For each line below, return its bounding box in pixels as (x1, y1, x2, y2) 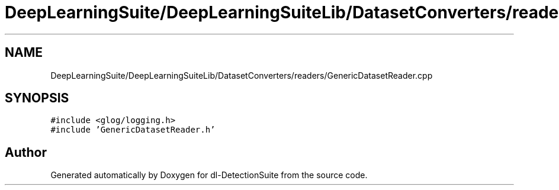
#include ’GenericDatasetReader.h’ (50, 125, 216, 135)
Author (5, 144, 47, 160)
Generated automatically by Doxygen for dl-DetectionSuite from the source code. (50, 170, 368, 181)
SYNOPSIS (5, 91, 69, 106)
